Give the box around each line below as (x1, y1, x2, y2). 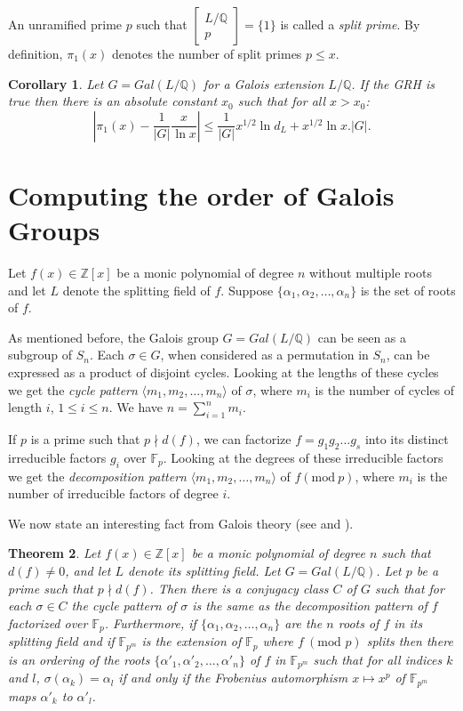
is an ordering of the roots (8, 650, 150, 668)
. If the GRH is (351, 74, 435, 93)
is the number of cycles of (315, 380, 455, 399)
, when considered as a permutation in (160, 345, 369, 364)
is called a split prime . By (280, 15, 420, 33)
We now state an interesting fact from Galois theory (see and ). (8, 513, 354, 532)
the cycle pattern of (71, 596, 177, 615)
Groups (8, 212, 100, 248)
